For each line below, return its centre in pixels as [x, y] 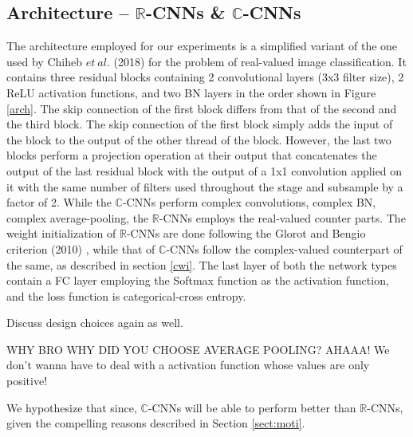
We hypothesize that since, [72, 407]
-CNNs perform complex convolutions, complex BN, [249, 202]
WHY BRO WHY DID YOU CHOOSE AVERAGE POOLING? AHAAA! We [198, 349]
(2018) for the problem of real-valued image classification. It [260, 61]
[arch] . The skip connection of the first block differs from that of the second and [202, 108]
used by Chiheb [44, 61]
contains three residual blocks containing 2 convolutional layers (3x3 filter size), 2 [205, 77]
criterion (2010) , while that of [81, 248]
